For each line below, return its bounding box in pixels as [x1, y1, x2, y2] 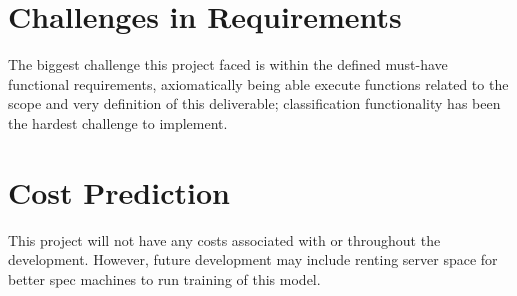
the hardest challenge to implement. [8, 112, 228, 133]
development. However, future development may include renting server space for [8, 249, 498, 270]
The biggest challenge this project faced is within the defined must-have [8, 54, 448, 75]
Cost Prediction [8, 171, 230, 212]
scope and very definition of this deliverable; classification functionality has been [8, 93, 501, 114]
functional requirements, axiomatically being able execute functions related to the [8, 73, 509, 94]
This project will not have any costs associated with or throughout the [8, 229, 441, 250]
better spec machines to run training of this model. [8, 268, 321, 289]
